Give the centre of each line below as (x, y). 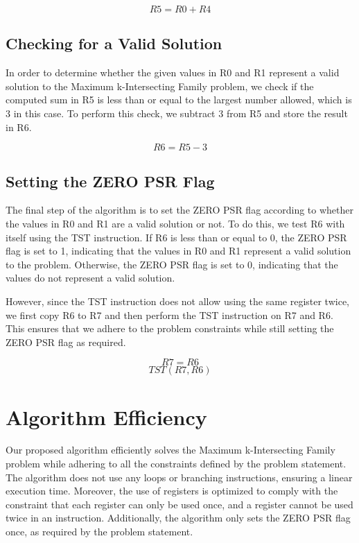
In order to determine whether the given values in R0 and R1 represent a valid (173, 72)
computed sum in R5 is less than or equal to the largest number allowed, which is (179, 100)
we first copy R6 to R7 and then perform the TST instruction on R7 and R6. (169, 314)
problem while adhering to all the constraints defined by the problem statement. (176, 464)
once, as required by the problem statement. (99, 531)
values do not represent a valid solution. (90, 278)
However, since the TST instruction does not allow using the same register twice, (177, 301)
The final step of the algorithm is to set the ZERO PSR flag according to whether (179, 210)
